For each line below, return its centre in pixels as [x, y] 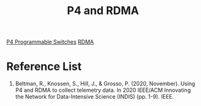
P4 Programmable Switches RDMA [50, 42]
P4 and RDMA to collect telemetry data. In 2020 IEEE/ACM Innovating [103, 90]
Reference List [44, 66]
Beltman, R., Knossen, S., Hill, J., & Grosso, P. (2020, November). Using [105, 84]
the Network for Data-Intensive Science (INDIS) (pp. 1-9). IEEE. [94, 97]
